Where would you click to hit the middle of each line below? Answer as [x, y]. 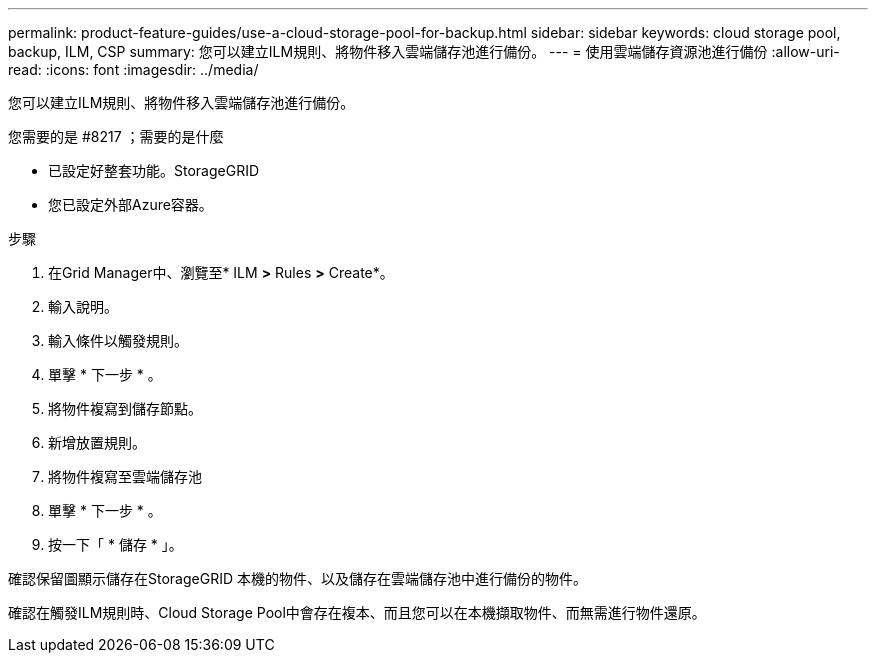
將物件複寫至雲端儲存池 [125, 476]
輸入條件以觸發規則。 [118, 340]
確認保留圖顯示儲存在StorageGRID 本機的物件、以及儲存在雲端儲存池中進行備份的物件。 [297, 578]
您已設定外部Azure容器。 [130, 204]
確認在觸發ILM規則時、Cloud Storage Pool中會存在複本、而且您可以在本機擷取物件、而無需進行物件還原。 [357, 612]
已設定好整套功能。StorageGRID [154, 170]
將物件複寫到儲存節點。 [125, 408]
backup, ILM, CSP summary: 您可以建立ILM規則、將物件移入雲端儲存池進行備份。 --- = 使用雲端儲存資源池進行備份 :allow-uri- [424, 51]
